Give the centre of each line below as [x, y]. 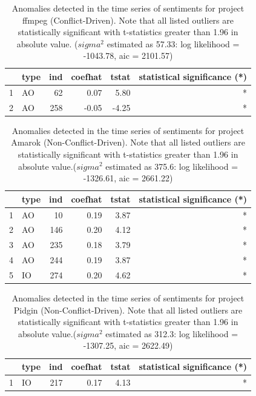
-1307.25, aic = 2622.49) [128, 345]
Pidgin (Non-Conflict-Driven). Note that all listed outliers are [128, 310]
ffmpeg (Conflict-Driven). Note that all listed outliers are [128, 20]
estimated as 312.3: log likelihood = [172, 333]
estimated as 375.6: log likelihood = [172, 166]
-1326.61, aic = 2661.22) [128, 178]
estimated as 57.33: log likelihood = [173, 43]
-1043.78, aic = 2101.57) [128, 55]
